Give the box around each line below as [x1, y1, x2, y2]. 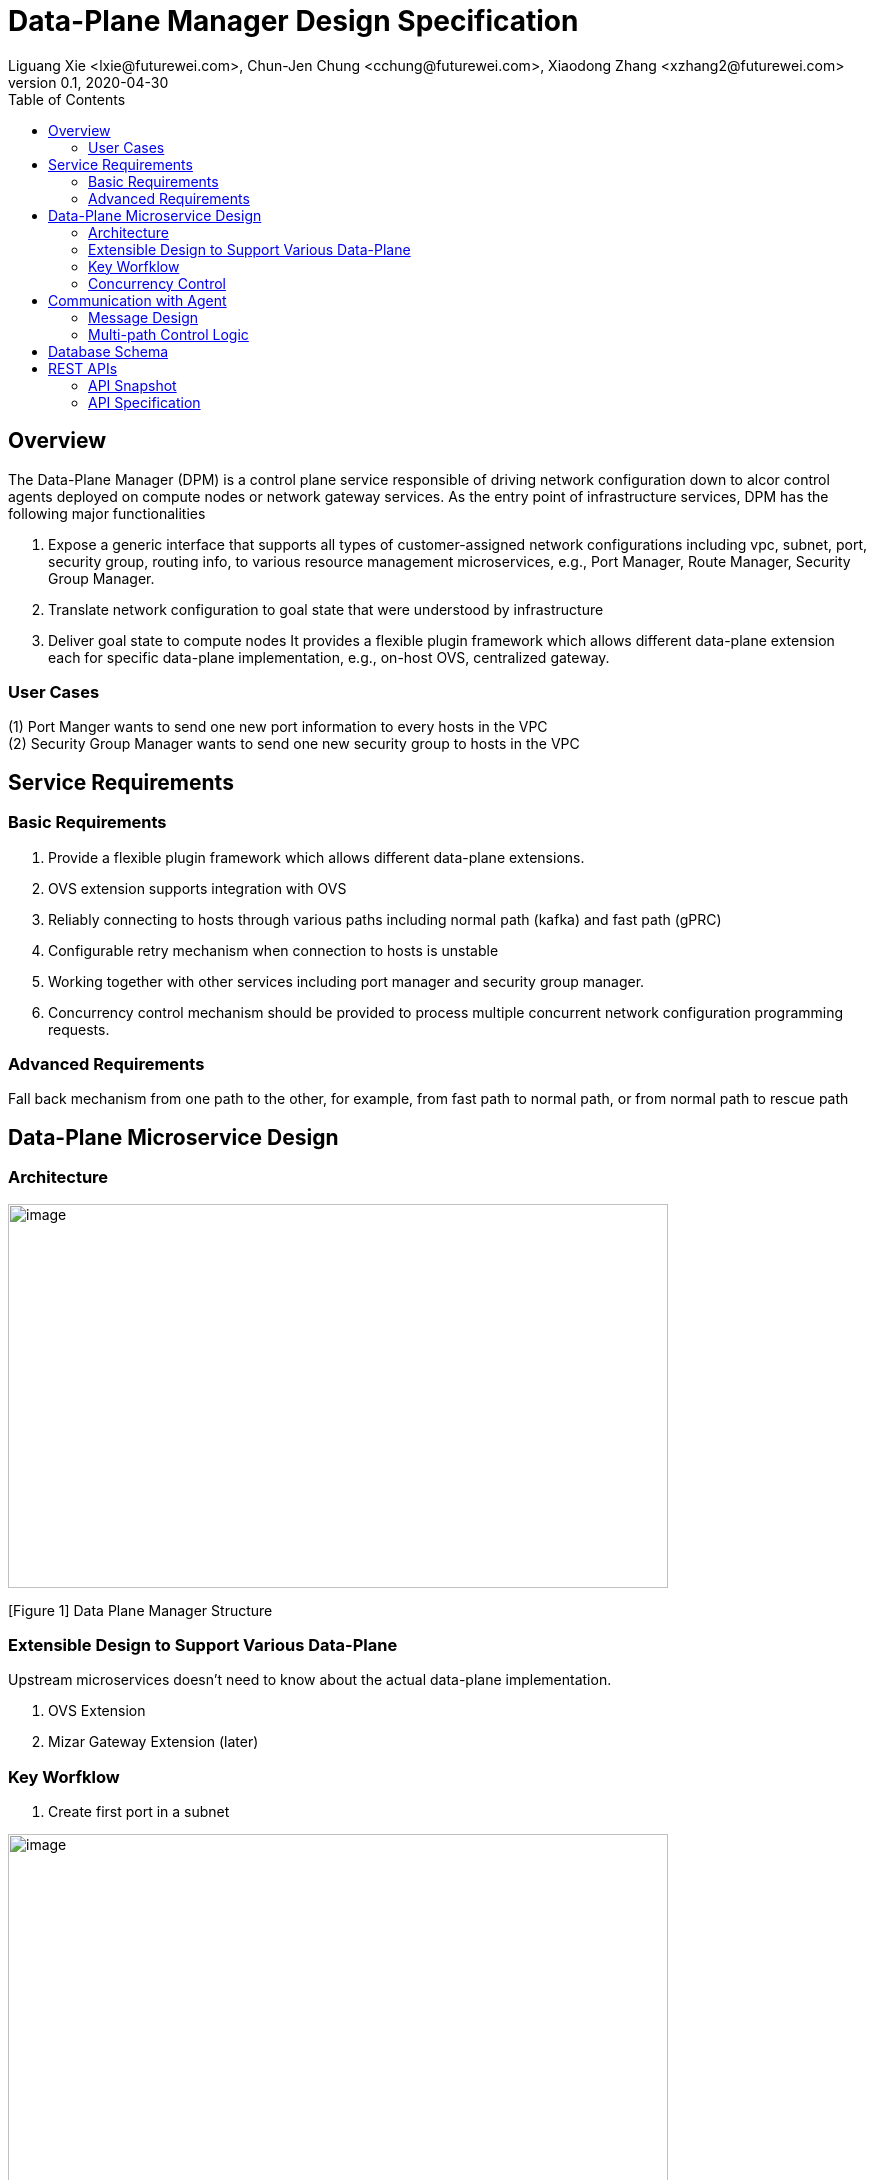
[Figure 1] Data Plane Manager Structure [8, 1601, 273, 1619]
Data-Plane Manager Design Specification [8, 4, 579, 38]
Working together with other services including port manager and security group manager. [48, 972, 645, 990]
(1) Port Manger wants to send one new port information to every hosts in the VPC [8, 718, 548, 736]
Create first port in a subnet [48, 1803, 230, 1821]
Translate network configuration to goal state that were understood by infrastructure [48, 600, 604, 618]
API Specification [88, 393, 201, 411]
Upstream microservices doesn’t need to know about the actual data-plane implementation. [8, 1671, 612, 1689]
